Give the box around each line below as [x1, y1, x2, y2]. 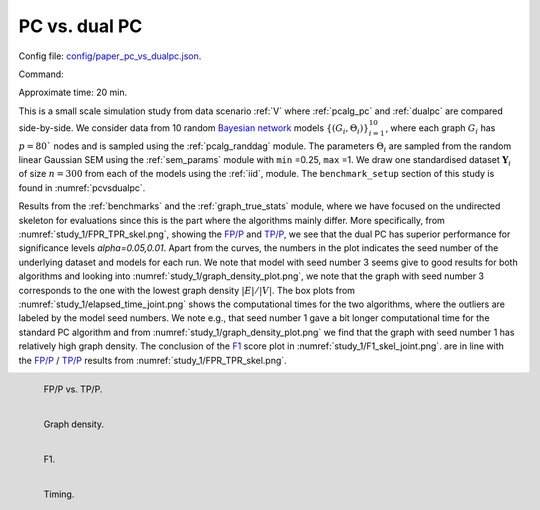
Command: [18, 68, 64, 80]
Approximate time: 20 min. [18, 86, 128, 99]
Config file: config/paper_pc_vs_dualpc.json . [18, 50, 202, 62]
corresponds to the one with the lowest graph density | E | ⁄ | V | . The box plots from [18, 284, 355, 296]
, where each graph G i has [385, 121, 496, 136]
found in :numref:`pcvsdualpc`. [18, 181, 146, 194]
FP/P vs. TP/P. [43, 383, 103, 395]
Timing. [43, 488, 75, 500]
